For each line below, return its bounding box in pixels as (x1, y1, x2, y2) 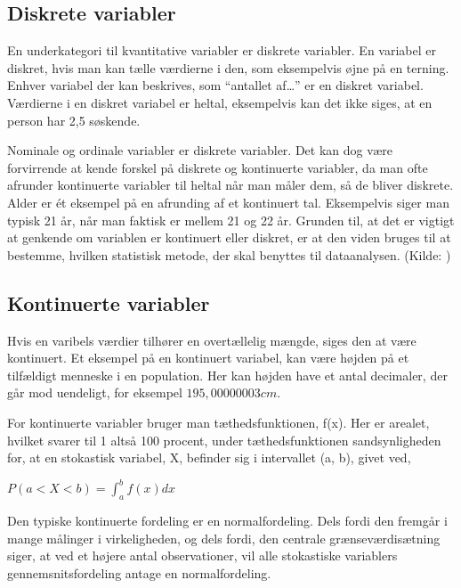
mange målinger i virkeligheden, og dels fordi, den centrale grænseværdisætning (7, 528, 441, 547)
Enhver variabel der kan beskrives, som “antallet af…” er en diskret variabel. (7, 76, 424, 94)
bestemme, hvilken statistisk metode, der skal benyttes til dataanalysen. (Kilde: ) (7, 245, 451, 264)
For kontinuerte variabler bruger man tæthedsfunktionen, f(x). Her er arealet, (7, 412, 430, 431)
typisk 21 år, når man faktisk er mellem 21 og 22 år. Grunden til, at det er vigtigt (7, 210, 455, 229)
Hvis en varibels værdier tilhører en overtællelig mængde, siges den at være (7, 331, 417, 349)
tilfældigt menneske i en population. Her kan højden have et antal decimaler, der (7, 365, 448, 384)
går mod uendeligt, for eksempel (7, 383, 182, 402)
